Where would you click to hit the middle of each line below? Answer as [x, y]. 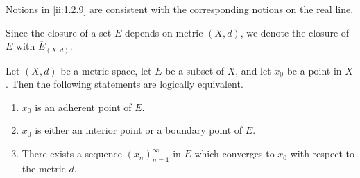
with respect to [322, 154]
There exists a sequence [72, 154]
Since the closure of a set [59, 32]
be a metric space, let [106, 70]
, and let [253, 70]
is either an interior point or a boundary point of [139, 130]
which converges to [234, 154]
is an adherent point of [83, 107]
